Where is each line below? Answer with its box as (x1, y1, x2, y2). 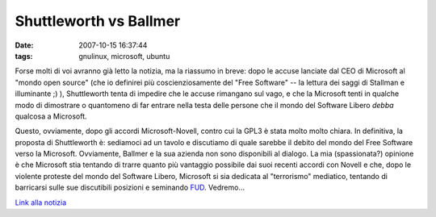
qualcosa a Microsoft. (15, 111, 88, 121)
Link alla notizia (15, 198, 67, 207)
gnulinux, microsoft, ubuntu (78, 51, 170, 61)
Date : (15, 40, 34, 50)
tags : (15, 51, 33, 61)
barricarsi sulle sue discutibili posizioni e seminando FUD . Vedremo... (15, 182, 245, 193)
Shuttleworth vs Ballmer (15, 12, 181, 30)
